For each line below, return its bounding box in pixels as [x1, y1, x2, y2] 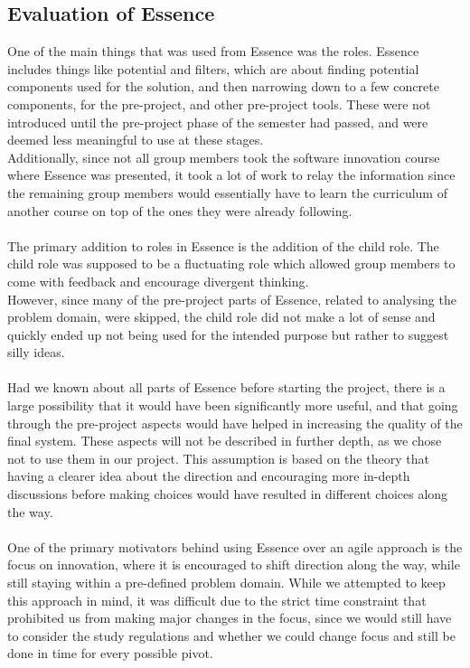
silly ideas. [7, 343, 65, 362]
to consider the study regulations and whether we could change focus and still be [7, 626, 456, 644]
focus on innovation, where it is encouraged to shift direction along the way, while [7, 555, 460, 574]
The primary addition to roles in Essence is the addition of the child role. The [7, 236, 439, 255]
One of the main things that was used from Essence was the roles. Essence [7, 42, 419, 61]
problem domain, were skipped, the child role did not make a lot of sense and [7, 307, 436, 326]
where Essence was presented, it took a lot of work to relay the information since [7, 165, 456, 184]
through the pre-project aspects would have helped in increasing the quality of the [7, 413, 463, 432]
